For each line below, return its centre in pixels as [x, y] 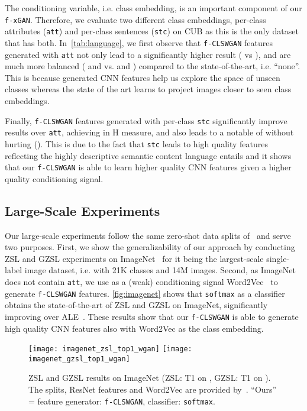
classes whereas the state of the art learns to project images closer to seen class [148, 89]
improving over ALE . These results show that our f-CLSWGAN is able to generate [152, 316]
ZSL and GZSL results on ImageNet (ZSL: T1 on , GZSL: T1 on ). [150, 378]
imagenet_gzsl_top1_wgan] [79, 359]
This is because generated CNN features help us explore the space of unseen [143, 77]
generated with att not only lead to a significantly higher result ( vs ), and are [148, 54]
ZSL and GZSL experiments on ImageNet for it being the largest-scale [134, 258]
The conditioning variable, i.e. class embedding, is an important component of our [153, 8]
